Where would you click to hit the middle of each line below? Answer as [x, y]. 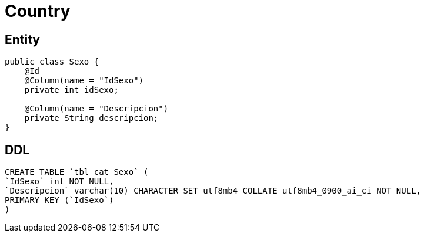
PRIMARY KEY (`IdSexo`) [59, 200]
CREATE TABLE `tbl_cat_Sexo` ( [77, 172]
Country [38, 11]
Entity [23, 39]
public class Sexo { [52, 62]
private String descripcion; [91, 118]
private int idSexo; [71, 90]
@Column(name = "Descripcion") [96, 109]
